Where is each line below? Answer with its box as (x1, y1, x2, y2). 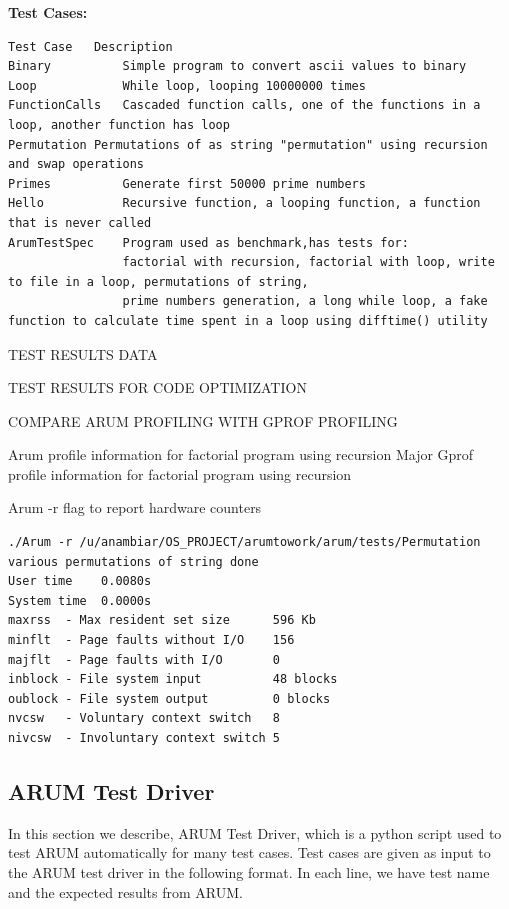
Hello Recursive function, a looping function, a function (8, 196, 481, 211)
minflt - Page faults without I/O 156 (8, 633, 295, 648)
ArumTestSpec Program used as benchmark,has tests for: (8, 235, 409, 250)
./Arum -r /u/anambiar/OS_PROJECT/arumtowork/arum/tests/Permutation (8, 535, 481, 550)
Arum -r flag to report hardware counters (8, 497, 262, 518)
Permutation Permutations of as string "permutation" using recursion (8, 137, 488, 152)
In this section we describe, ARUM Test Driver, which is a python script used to (8, 822, 502, 843)
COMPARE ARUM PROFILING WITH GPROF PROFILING (8, 410, 398, 431)
